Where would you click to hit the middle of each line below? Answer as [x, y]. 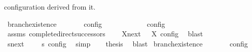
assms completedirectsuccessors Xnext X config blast [105, 34]
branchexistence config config [86, 23]
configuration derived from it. [50, 7]
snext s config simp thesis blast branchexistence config [128, 43]
